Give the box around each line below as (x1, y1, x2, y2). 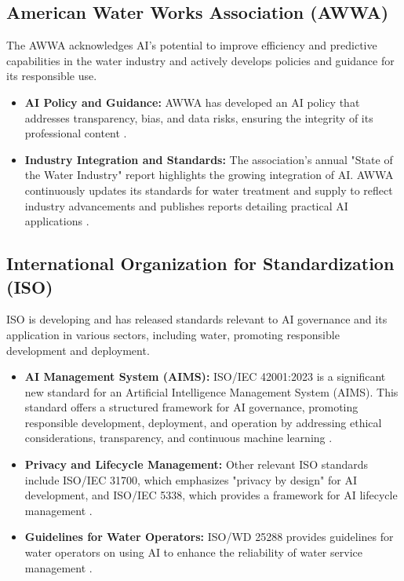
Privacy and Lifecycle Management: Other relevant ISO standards (24, 456, 368, 473)
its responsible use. (6, 68, 97, 84)
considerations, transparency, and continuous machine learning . (24, 429, 333, 446)
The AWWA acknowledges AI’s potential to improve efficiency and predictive (6, 37, 377, 53)
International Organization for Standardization (6, 251, 395, 276)
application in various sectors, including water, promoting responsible (6, 326, 340, 342)
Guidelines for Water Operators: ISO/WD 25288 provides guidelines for (24, 528, 394, 545)
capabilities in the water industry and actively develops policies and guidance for (6, 52, 395, 68)
